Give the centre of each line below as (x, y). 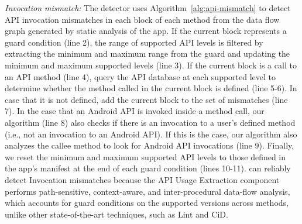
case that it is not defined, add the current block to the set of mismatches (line (146, 99)
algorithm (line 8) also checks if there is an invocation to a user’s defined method (150, 122)
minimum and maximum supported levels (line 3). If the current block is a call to (151, 65)
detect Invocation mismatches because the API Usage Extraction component (142, 179)
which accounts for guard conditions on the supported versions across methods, (147, 203)
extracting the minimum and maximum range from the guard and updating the (147, 54)
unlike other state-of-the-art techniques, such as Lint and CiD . (116, 214)
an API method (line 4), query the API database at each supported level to (140, 76)
